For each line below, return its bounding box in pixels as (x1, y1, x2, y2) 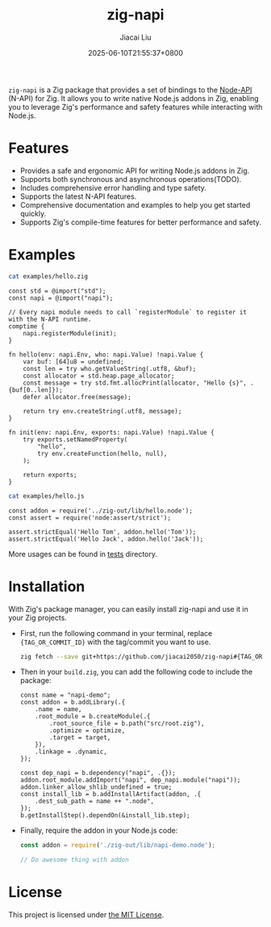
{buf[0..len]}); (8, 386, 63, 394)
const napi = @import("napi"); (8, 293, 114, 302)
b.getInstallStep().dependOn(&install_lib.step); (19, 811, 191, 820)
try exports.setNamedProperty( (23, 435, 128, 444)
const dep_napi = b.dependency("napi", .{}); (19, 769, 176, 777)
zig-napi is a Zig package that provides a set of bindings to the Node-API (8, 85, 252, 95)
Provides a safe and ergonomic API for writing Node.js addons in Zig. (19, 166, 250, 175)
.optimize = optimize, (49, 727, 126, 735)
